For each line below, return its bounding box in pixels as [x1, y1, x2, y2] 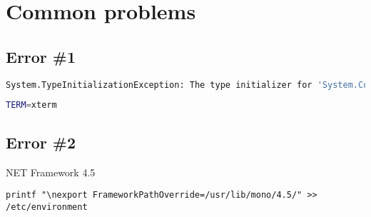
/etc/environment [6, 201, 88, 212]
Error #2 [6, 131, 76, 153]
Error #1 [6, 45, 76, 67]
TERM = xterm [6, 100, 57, 111]
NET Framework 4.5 [6, 164, 96, 179]
